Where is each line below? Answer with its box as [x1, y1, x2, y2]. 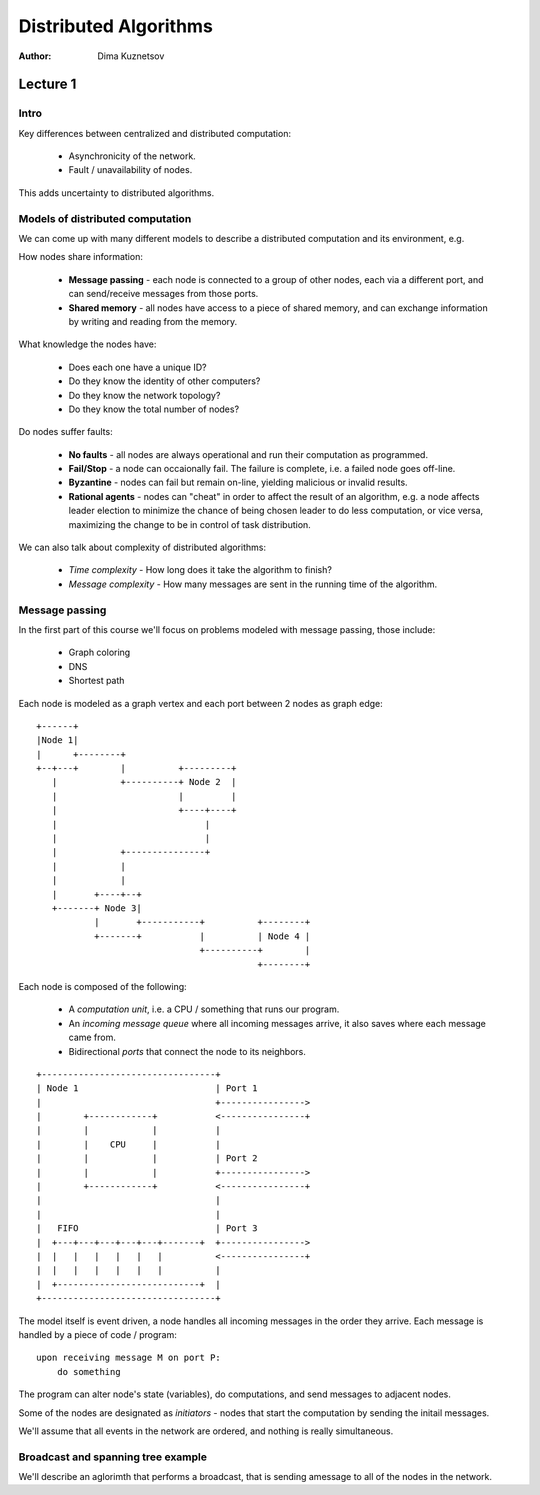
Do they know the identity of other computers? [68, 375, 261, 387]
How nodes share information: [18, 251, 144, 263]
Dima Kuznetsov [97, 50, 165, 62]
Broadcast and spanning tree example [18, 1450, 208, 1464]
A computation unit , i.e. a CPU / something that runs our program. [68, 1003, 340, 1015]
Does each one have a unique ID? [68, 361, 207, 373]
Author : [18, 50, 52, 62]
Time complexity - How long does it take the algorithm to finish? [68, 564, 332, 576]
